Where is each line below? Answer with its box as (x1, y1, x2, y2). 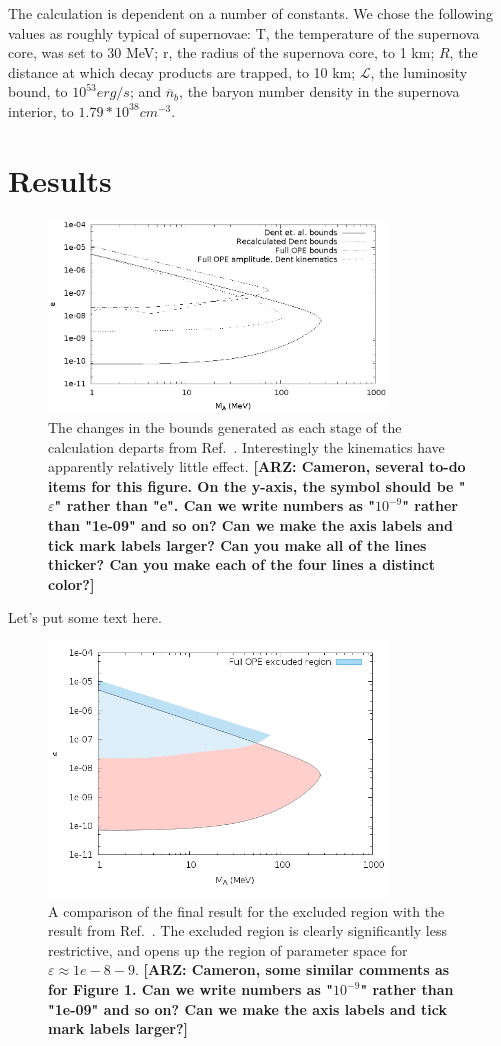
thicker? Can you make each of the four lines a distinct (48, 554, 436, 575)
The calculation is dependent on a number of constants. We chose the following (8, 3, 493, 23)
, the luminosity (370, 61, 468, 82)
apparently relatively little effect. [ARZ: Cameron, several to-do (48, 456, 466, 477)
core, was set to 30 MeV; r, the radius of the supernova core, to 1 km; (8, 42, 435, 63)
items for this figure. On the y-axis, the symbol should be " (48, 475, 466, 496)
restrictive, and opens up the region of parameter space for (48, 939, 408, 960)
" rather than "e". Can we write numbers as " (54, 495, 375, 516)
